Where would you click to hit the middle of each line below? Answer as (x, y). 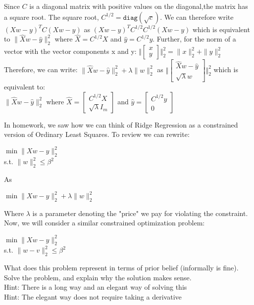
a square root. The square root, (51, 17)
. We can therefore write (197, 17)
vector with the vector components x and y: (70, 51)
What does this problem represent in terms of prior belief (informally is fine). (121, 268)
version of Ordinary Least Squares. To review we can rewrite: (97, 134)
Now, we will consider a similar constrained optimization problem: (104, 223)
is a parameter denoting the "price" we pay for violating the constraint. (140, 213)
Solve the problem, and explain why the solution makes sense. (98, 277)
